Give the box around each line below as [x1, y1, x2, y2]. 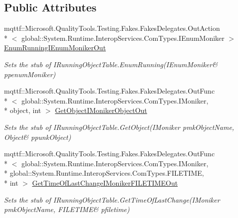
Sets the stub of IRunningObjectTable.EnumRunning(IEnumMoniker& [4, 59, 218, 69]
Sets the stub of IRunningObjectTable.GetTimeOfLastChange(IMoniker [4, 194, 220, 205]
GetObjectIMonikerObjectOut [55, 105, 147, 115]
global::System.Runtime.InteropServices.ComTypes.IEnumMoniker [21, 32, 225, 43]
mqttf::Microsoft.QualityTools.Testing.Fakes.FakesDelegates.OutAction [4, 23, 220, 33]
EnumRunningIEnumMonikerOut [4, 42, 106, 53]
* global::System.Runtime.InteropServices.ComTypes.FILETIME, [4, 168, 204, 178]
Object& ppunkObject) [4, 131, 71, 142]
